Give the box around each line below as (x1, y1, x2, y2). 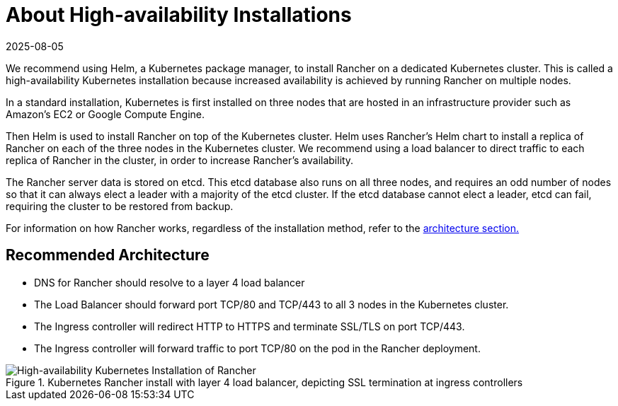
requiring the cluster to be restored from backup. (6, 199, 234, 212)
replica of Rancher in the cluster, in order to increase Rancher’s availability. (6, 153, 354, 166)
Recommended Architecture (6, 246, 210, 265)
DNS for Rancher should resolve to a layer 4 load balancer (34, 276, 305, 289)
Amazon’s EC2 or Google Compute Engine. (6, 108, 205, 120)
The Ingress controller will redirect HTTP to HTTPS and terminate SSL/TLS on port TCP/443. (34, 320, 465, 332)
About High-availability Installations (6, 3, 352, 27)
